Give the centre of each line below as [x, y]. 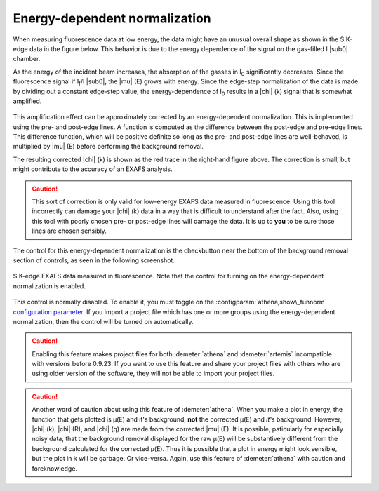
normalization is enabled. [49, 286]
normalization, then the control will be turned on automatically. [103, 321]
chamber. [27, 59]
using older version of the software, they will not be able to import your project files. [153, 374]
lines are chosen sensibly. [69, 231]
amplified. [27, 101]
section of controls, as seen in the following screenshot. [94, 260]
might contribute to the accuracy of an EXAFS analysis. [93, 169]
